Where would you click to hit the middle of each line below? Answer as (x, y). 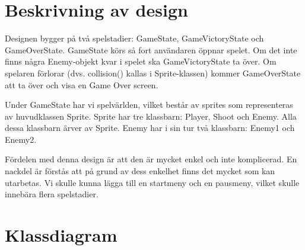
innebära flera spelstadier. (52, 194)
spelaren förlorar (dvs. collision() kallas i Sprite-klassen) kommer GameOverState (153, 73)
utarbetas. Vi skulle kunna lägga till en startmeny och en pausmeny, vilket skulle (152, 182)
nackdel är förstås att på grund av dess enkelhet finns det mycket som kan (140, 171)
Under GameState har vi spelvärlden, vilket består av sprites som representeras (149, 105)
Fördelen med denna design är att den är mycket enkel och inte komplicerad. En (151, 159)
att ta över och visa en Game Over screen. (82, 84)
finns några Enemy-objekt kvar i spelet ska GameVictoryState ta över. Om (141, 61)
